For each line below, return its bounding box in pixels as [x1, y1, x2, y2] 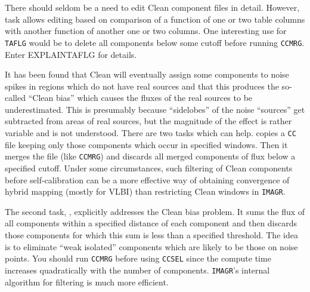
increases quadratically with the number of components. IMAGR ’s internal [5, 263, 270, 276]
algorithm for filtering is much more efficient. [5, 275, 169, 288]
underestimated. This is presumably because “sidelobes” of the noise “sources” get [5, 103, 305, 115]
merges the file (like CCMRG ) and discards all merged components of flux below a [5, 150, 296, 162]
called [5, 91, 26, 104]
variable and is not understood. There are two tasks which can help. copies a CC [5, 127, 296, 139]
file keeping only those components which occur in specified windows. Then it [5, 138, 288, 150]
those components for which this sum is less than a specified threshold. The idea [5, 229, 298, 241]
